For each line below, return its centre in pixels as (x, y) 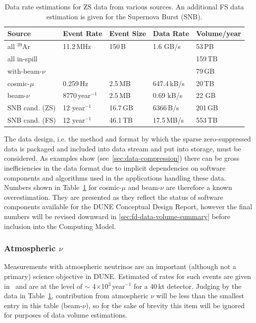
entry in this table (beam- (43, 305)
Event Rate (83, 33)
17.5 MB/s (168, 120)
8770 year (77, 95)
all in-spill (23, 58)
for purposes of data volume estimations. (66, 315)
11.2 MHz (77, 46)
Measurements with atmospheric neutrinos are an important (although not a (120, 266)
